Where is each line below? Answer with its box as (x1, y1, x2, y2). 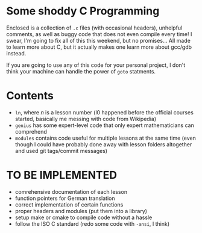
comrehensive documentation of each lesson (14, 188, 128, 195)
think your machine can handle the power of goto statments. (6, 67, 156, 75)
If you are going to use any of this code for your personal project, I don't (6, 61, 186, 69)
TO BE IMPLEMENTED (6, 169, 118, 182)
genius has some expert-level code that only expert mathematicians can (14, 122, 194, 129)
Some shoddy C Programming (6, 4, 160, 18)
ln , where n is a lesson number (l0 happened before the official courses (14, 108, 194, 116)
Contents (6, 89, 54, 103)
